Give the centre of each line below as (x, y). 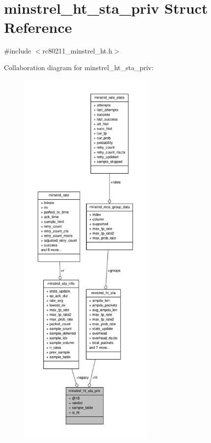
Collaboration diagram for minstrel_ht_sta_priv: (79, 67)
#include (18, 51)
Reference (38, 27)
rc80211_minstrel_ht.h (77, 51)
